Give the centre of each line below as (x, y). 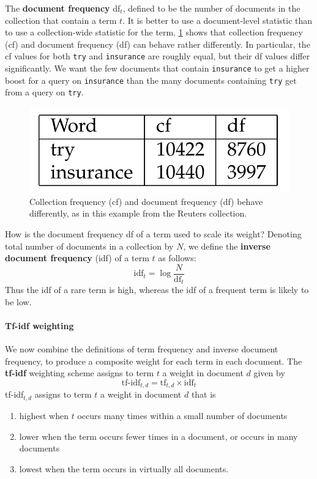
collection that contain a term (61, 20)
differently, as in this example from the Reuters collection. (138, 213)
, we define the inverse (227, 246)
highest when (44, 415)
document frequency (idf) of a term (77, 258)
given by (269, 373)
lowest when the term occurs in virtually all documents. (124, 468)
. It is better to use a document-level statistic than (218, 20)
